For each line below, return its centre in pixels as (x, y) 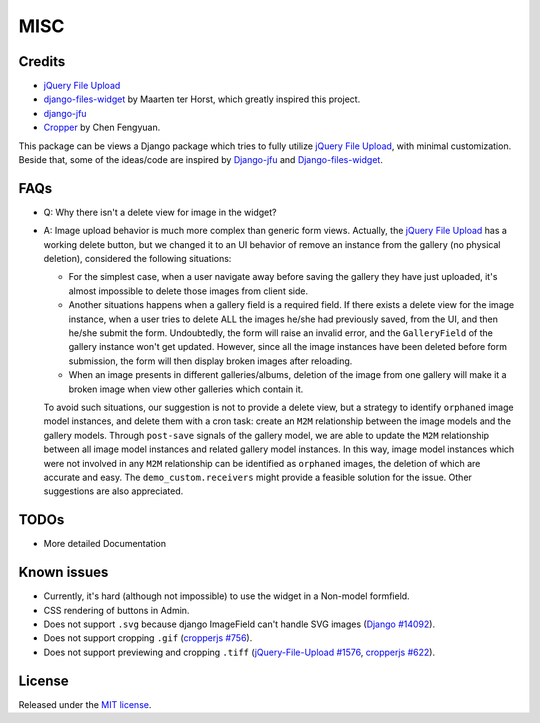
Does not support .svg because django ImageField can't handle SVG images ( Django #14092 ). (239, 624)
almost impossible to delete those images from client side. (188, 291)
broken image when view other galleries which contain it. (186, 389)
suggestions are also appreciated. (113, 491)
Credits (42, 61)
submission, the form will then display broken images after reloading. (210, 361)
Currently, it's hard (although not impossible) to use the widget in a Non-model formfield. (226, 596)
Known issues (63, 572)
